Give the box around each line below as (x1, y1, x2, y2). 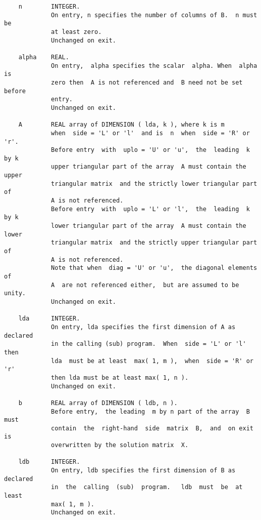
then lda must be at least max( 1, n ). (51, 374, 189, 381)
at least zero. (51, 28, 102, 35)
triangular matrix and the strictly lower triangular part (51, 180, 257, 187)
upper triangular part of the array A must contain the (51, 163, 246, 171)
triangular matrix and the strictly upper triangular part (51, 239, 257, 247)
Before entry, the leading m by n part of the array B (51, 408, 250, 415)
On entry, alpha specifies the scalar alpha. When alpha (51, 62, 257, 69)
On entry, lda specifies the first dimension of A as (51, 323, 236, 331)
